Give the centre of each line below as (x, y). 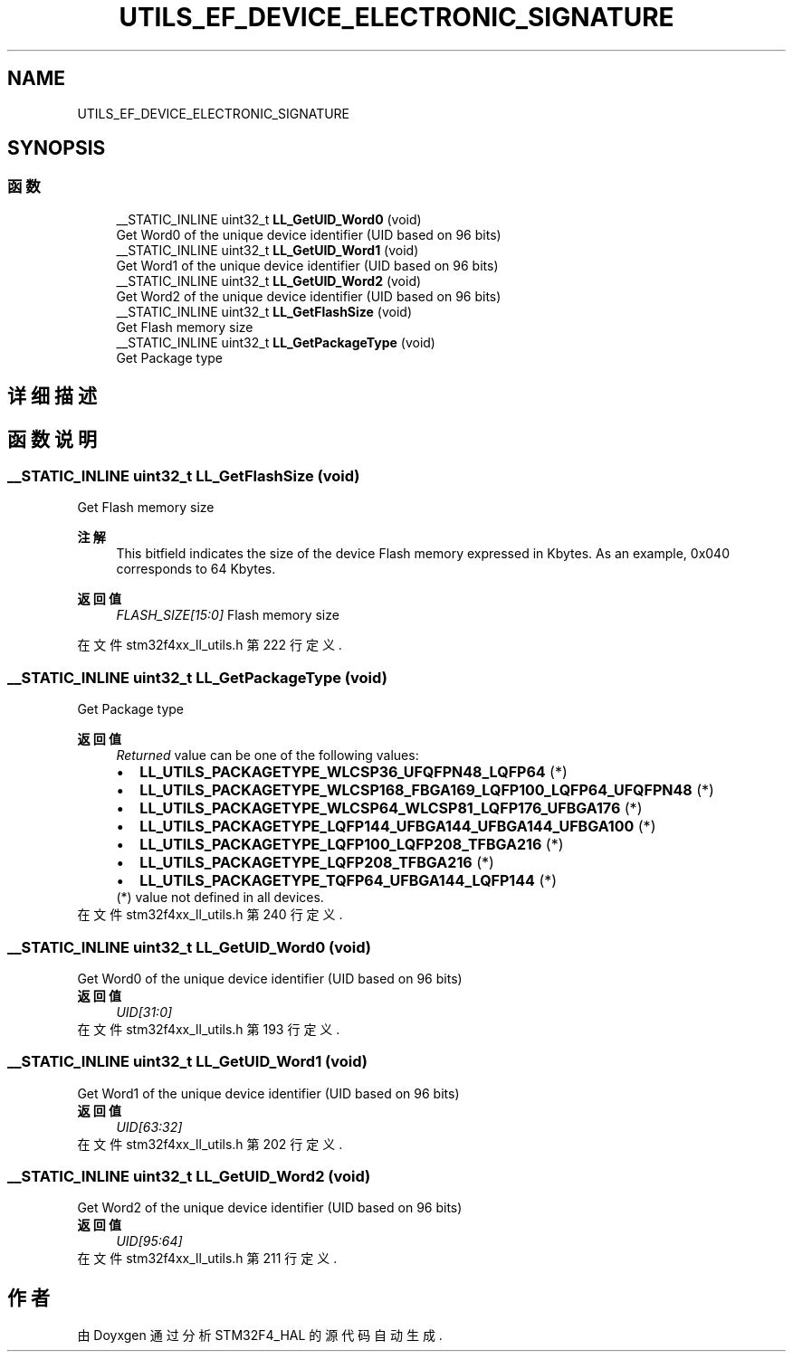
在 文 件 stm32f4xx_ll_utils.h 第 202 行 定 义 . (210, 1144)
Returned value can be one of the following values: (268, 756)
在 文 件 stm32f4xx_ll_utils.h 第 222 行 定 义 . (210, 645)
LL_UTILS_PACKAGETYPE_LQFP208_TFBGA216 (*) (317, 863)
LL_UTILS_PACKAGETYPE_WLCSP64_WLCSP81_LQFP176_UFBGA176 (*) (391, 808)
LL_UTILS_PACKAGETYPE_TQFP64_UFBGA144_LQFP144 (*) (349, 881)
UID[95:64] (149, 1241)
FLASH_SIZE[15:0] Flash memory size (228, 615)
